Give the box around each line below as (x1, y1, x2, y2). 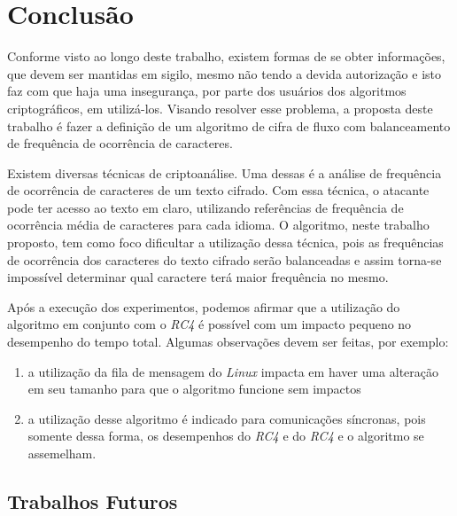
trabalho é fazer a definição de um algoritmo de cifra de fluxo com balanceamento (7, 116, 451, 135)
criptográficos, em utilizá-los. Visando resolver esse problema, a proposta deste (7, 98, 433, 117)
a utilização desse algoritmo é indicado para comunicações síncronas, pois (27, 409, 426, 427)
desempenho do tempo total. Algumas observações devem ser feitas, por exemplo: (7, 332, 449, 351)
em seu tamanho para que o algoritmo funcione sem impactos (27, 379, 361, 398)
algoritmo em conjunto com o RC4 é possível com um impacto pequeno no (7, 315, 412, 333)
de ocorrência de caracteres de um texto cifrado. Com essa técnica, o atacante (7, 181, 430, 199)
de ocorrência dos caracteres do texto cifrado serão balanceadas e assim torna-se (7, 250, 442, 269)
